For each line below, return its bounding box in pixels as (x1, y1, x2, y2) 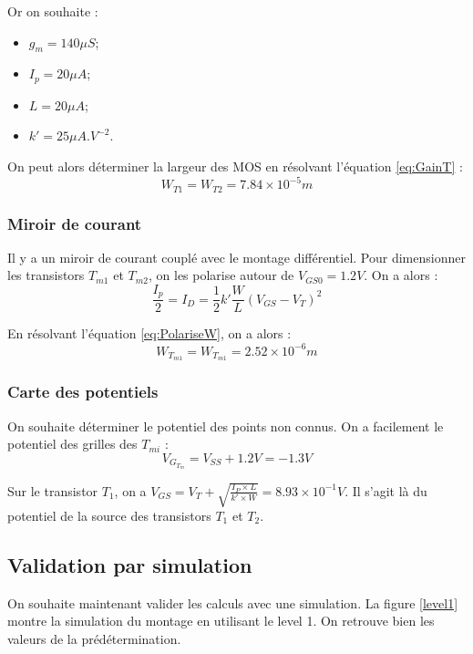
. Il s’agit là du (344, 481, 427, 500)
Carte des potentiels (7, 380, 159, 403)
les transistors (7, 265, 85, 285)
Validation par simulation (7, 550, 252, 578)
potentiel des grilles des (7, 434, 138, 453)
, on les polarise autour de (149, 265, 294, 285)
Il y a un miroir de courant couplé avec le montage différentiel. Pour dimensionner (7, 247, 466, 266)
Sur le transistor (7, 481, 98, 500)
